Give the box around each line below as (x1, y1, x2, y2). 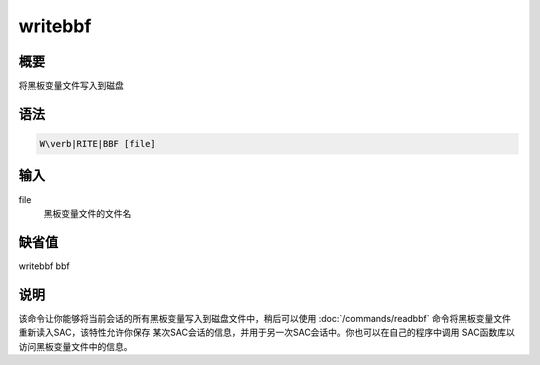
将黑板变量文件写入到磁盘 (18, 80, 124, 92)
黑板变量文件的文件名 (43, 207, 132, 219)
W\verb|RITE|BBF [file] (39, 138, 157, 150)
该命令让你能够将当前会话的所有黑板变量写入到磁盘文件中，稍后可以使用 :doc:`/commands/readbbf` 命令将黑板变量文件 (18, 312, 512, 324)
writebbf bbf (18, 260, 70, 272)
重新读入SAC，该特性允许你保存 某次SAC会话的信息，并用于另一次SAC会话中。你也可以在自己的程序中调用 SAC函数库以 (18, 326, 515, 339)
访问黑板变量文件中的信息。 (18, 340, 133, 352)
